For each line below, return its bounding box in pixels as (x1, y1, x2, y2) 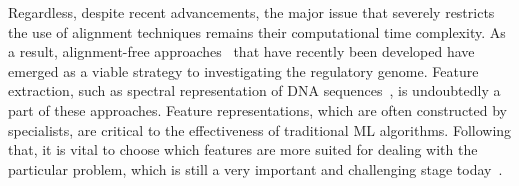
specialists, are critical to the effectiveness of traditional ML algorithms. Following (8, 119, 512, 140)
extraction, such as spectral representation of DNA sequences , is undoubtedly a (8, 80, 501, 101)
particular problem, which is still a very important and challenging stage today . (8, 158, 503, 179)
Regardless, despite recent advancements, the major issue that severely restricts (8, 2, 495, 22)
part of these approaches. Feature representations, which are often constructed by (8, 99, 508, 120)
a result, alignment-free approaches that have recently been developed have (8, 41, 475, 62)
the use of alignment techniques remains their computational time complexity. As (8, 21, 506, 42)
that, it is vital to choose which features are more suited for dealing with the (8, 139, 478, 160)
